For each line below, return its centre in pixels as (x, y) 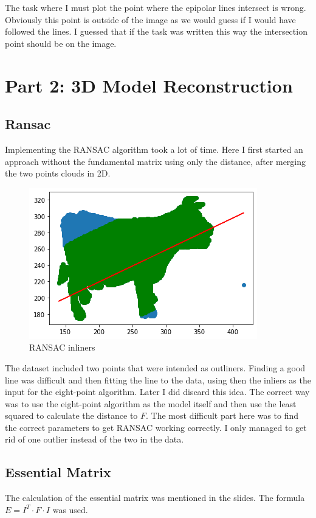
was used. (70, 509)
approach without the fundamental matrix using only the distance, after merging (156, 161)
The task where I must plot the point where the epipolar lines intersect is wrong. (156, 7)
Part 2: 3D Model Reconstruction (149, 85)
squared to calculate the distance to (71, 415)
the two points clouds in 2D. (58, 173)
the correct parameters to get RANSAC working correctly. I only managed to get (156, 427)
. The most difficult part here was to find (222, 415)
